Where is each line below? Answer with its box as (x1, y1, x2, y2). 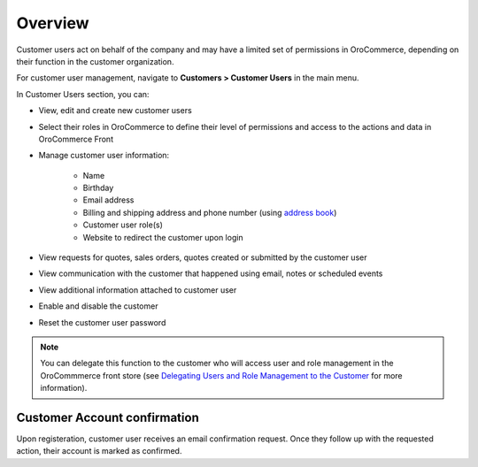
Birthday (82, 182, 114, 194)
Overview (16, 13, 89, 33)
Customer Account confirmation (16, 410, 199, 425)
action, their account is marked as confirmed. (16, 446, 182, 456)
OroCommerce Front (38, 134, 114, 144)
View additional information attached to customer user (38, 284, 237, 295)
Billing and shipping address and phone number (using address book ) (82, 207, 337, 218)
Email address (82, 195, 135, 205)
